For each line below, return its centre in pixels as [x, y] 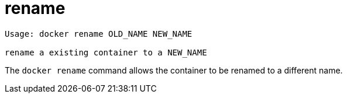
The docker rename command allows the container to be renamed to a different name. [174, 70]
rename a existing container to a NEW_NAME [106, 52]
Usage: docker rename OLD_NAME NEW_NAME [99, 34]
